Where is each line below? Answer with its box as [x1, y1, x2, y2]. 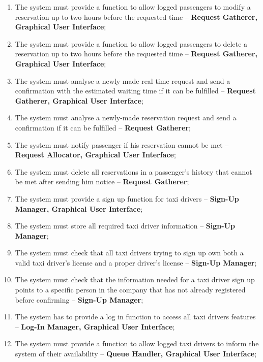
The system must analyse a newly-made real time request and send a [15, 75, 230, 86]
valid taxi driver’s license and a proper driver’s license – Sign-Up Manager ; [15, 257, 257, 268]
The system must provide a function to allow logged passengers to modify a [15, 2, 251, 12]
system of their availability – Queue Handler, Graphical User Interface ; [15, 348, 257, 359]
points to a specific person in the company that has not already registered [15, 284, 246, 295]
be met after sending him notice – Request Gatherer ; [15, 176, 189, 187]
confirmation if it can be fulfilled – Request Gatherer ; [15, 122, 191, 133]
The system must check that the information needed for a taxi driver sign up [15, 274, 255, 285]
